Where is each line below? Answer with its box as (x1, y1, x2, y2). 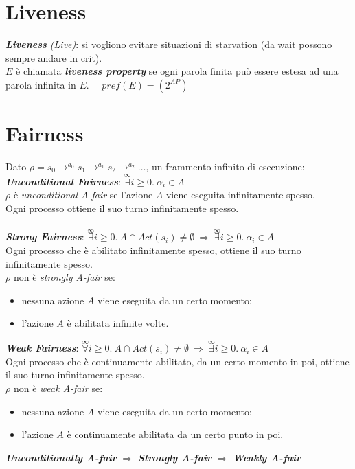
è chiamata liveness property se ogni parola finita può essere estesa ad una (16, 64, 339, 78)
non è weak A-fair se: (13, 381, 103, 395)
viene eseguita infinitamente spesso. (165, 187, 315, 202)
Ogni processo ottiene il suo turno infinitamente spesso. (5, 201, 239, 216)
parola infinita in (5, 77, 76, 91)
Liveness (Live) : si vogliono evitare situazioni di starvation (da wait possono (5, 37, 332, 52)
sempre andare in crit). (5, 50, 102, 65)
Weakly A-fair (233, 450, 301, 464)
